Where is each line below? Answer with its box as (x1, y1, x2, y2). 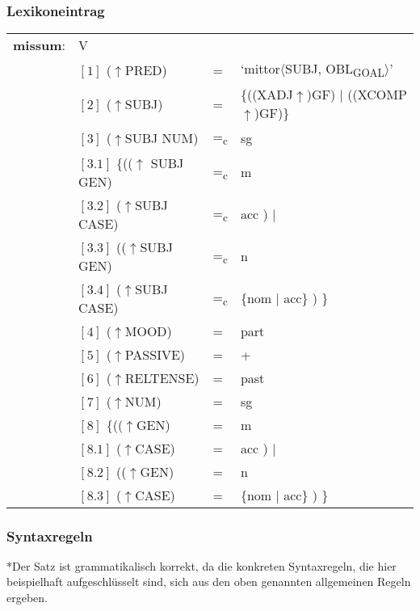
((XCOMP (347, 85, 407, 104)
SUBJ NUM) (124, 129, 199, 147)
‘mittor (240, 59, 280, 78)
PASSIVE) (124, 344, 186, 364)
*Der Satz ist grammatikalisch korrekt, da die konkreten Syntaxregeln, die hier (6, 557, 397, 574)
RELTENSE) (124, 368, 199, 387)
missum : (13, 36, 65, 55)
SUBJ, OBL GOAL (285, 59, 384, 81)
